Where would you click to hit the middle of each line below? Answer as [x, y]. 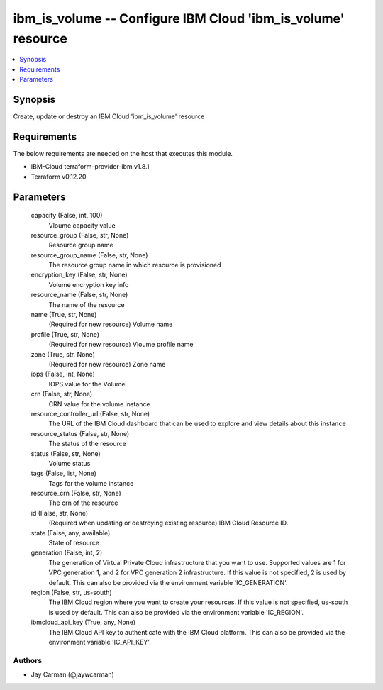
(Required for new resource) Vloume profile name [121, 345]
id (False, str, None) [60, 513]
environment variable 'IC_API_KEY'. [100, 642]
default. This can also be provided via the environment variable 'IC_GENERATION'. [168, 582]
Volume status [70, 463]
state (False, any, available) [71, 533]
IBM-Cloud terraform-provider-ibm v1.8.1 [90, 167]
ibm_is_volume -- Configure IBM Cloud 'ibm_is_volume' [179, 18]
